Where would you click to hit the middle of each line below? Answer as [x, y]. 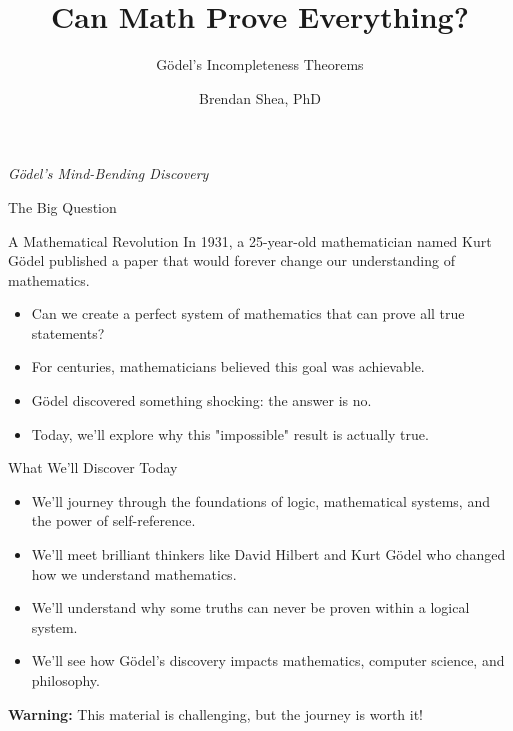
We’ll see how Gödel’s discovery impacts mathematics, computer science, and [268, 660]
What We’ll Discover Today [93, 467]
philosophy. [65, 680]
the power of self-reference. [113, 520]
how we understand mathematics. [134, 573]
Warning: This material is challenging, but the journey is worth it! [216, 713]
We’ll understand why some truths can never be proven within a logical [250, 607]
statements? [68, 332]
